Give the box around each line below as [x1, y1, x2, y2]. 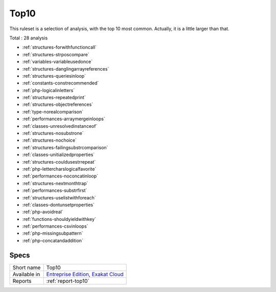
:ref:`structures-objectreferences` [22, 101, 94, 107]
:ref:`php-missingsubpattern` [22, 230, 83, 236]
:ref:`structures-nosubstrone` [22, 130, 84, 137]
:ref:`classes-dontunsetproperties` [22, 201, 95, 208]
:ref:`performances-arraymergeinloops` [22, 116, 105, 122]
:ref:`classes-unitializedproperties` [22, 151, 95, 158]
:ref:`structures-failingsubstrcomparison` [22, 144, 108, 150]
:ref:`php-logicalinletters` [22, 87, 75, 93]
